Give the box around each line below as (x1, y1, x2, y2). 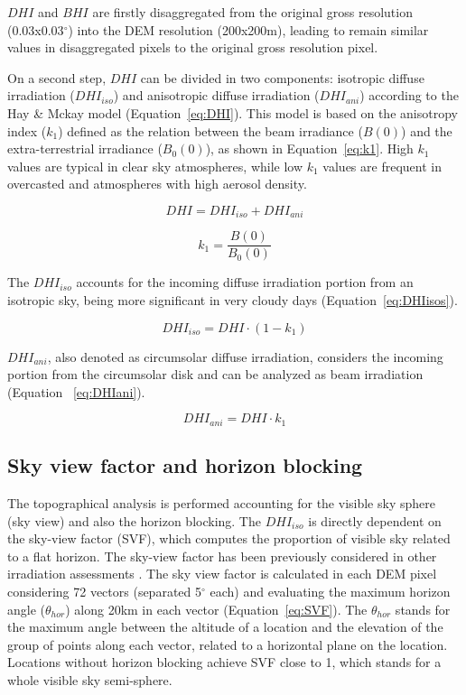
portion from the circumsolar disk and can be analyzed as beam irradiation (7, 365, 424, 384)
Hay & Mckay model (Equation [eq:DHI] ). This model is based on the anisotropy (7, 103, 458, 122)
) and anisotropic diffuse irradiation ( (113, 86, 320, 105)
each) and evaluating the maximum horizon (210, 582, 451, 601)
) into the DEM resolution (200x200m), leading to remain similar (68, 20, 429, 39)
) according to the (359, 86, 459, 105)
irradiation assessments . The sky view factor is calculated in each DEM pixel (7, 564, 437, 583)
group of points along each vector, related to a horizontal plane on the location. (7, 635, 448, 653)
